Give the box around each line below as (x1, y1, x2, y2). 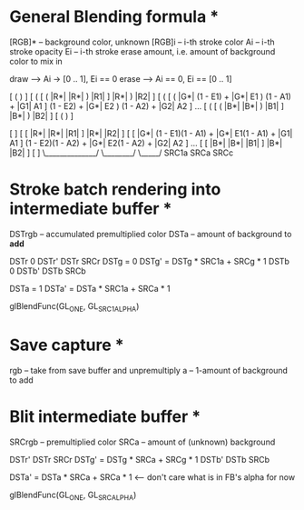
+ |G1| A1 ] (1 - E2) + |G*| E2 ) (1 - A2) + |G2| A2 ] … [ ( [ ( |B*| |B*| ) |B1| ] (9, 100, 284, 111)
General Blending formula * (9, 6, 220, 27)
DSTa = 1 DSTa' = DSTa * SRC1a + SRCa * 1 (9, 283, 171, 294)
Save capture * (9, 335, 124, 355)
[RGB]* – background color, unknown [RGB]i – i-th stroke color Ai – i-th (9, 36, 275, 47)
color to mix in (9, 55, 64, 66)
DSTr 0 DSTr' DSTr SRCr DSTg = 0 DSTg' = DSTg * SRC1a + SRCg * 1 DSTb (9, 255, 290, 266)
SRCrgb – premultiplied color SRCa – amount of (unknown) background (9, 436, 276, 447)
